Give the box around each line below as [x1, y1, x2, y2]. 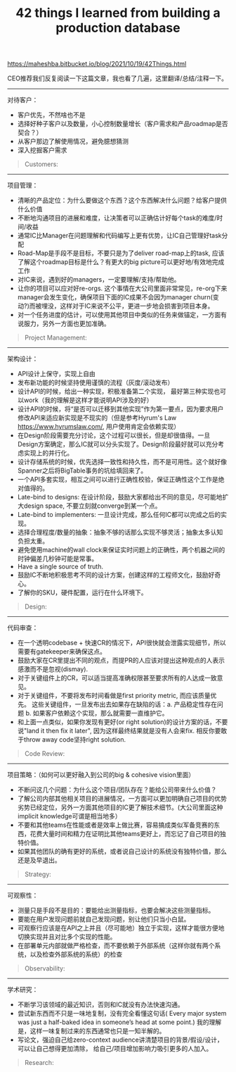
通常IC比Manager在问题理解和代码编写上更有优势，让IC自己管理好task [17, 231, 223, 240]
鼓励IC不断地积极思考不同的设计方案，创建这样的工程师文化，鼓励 [17, 571, 209, 579]
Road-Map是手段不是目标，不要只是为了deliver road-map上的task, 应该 [17, 249, 225, 258]
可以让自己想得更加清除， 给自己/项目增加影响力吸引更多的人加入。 [17, 1045, 213, 1053]
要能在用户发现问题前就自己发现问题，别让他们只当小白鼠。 [17, 915, 190, 923]
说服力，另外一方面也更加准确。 [17, 319, 110, 328]
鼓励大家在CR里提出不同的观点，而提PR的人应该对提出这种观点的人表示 [17, 656, 225, 665]
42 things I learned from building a [15, 5, 221, 21]
